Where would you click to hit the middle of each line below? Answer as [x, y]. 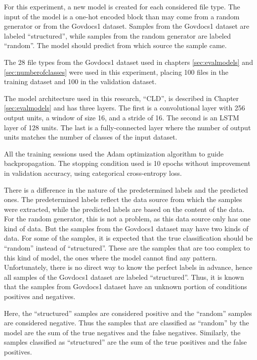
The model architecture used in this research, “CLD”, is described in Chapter [122, 98]
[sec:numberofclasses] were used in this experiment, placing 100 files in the [116, 72]
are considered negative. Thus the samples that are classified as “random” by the [127, 323]
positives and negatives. [40, 296]
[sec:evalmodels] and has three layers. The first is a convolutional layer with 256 [125, 108]
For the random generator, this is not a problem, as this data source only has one [128, 219]
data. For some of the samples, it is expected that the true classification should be [128, 238]
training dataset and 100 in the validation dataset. [80, 81]
